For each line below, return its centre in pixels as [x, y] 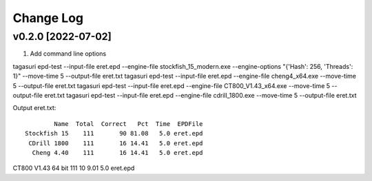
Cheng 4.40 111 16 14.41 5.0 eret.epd [117, 152]
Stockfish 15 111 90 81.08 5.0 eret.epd [114, 134]
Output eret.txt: [34, 108]
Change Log [48, 18]
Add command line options [68, 54]
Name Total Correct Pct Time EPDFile [128, 124]
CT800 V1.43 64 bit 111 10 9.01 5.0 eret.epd [74, 168]
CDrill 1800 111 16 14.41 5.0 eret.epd [116, 143]
